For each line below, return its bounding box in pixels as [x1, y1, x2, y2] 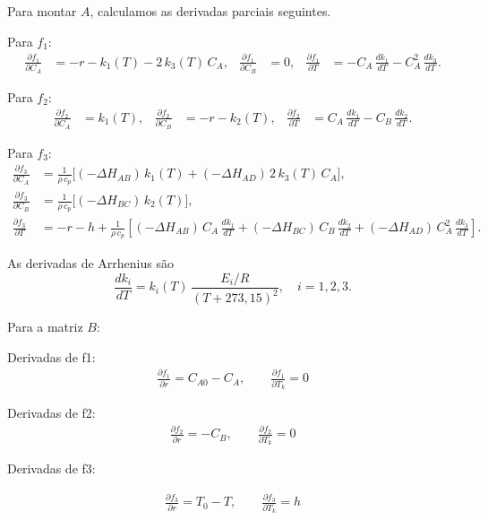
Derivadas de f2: [7, 403, 96, 421]
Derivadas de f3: [7, 458, 96, 477]
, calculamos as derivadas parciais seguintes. [90, 2, 331, 20]
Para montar [7, 2, 77, 20]
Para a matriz [7, 317, 83, 336]
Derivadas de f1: [7, 347, 96, 366]
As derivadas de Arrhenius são [7, 254, 174, 273]
